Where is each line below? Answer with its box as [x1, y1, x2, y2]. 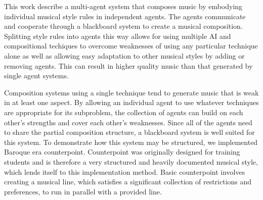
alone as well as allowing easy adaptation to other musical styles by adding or [4, 50, 245, 61]
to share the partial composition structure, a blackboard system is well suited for [4, 127, 255, 137]
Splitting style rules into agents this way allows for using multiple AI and [4, 30, 231, 41]
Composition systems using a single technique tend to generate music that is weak [4, 87, 259, 97]
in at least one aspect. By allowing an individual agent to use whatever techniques [4, 97, 259, 108]
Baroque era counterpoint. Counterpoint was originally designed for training [4, 146, 240, 157]
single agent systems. [4, 70, 69, 81]
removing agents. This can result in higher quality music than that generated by [4, 60, 253, 71]
